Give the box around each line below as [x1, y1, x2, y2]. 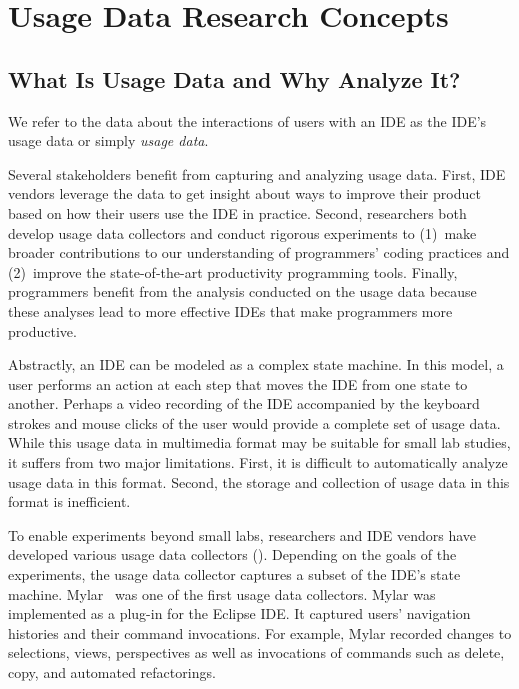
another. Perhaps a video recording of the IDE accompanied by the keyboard [8, 393, 480, 414]
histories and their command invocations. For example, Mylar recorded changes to [8, 622, 512, 643]
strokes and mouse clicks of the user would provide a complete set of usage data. [8, 412, 501, 433]
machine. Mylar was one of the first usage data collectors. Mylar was [8, 583, 436, 604]
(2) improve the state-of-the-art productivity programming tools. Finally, [8, 261, 458, 282]
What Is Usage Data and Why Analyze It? [8, 63, 461, 94]
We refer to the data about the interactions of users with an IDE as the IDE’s [8, 110, 487, 131]
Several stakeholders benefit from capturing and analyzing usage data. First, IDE [8, 163, 506, 184]
